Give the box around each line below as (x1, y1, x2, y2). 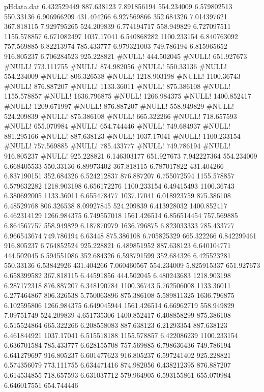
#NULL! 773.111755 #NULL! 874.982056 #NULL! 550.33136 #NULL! (4, 61, 227, 71)
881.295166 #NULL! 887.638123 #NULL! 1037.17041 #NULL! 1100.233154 (4, 130, 241, 141)
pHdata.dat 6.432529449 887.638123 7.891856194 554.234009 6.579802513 (4, 1, 232, 11)
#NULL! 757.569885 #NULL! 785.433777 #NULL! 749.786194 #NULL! (4, 140, 230, 151)
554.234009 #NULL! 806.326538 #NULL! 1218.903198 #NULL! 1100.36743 (4, 71, 241, 81)
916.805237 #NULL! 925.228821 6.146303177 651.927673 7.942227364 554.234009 (4, 150, 257, 161)
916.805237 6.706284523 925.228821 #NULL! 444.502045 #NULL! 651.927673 (4, 50, 247, 61)
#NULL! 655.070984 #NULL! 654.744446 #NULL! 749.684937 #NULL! (4, 120, 230, 131)
